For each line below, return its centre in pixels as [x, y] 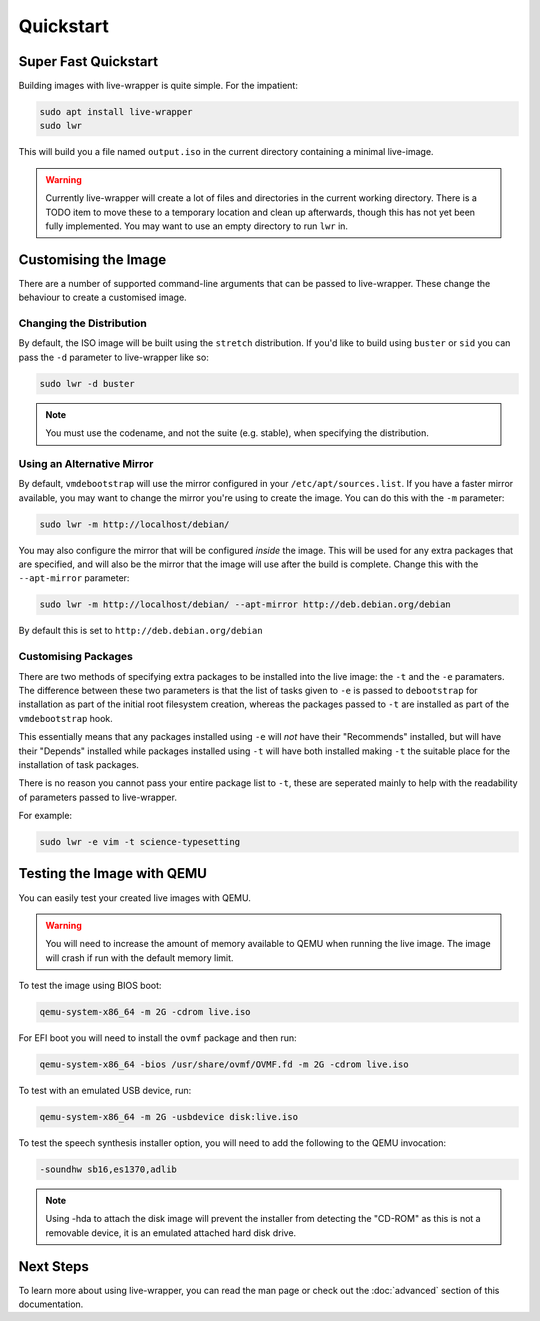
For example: [45, 816]
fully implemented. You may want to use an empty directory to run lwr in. [197, 226]
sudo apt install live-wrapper [116, 112]
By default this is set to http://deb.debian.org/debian [141, 631]
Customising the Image [92, 259]
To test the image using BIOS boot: [90, 986]
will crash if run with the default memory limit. [139, 957]
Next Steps [53, 1266]
